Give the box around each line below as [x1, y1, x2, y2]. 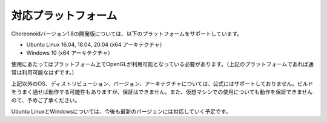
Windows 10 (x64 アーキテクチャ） [26, 49, 113, 56]
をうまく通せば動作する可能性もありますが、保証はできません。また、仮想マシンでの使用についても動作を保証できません [11, 88, 313, 96]
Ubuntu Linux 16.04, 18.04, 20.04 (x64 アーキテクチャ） [26, 41, 165, 48]
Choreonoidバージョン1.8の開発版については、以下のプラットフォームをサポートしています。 [11, 30, 242, 37]
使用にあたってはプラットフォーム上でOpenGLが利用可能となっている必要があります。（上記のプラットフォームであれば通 [11, 60, 314, 67]
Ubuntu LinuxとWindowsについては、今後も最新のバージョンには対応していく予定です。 [11, 108, 231, 115]
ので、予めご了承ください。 [11, 97, 81, 104]
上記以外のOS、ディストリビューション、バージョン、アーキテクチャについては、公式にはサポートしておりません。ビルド [11, 80, 314, 87]
